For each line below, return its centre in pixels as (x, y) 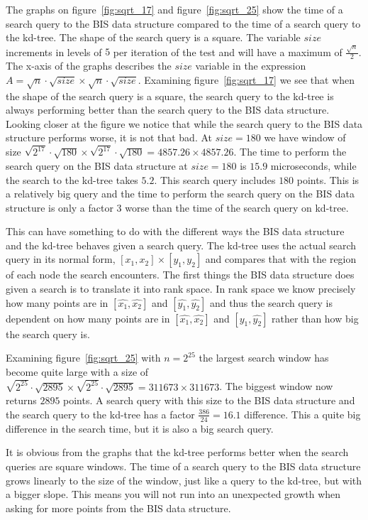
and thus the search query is (271, 302)
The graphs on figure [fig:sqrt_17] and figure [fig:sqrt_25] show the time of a (174, 9)
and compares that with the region (281, 259)
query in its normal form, (61, 259)
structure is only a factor (60, 207)
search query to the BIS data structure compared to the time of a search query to (183, 23)
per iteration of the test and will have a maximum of (228, 52)
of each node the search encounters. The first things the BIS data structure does (180, 275)
